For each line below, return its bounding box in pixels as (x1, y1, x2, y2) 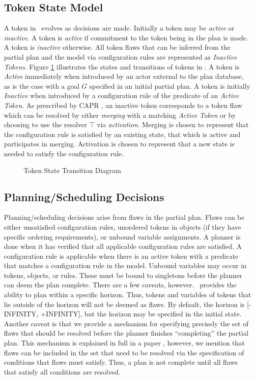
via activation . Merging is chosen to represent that (97, 119, 249, 130)
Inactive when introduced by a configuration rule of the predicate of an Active (4, 90, 239, 101)
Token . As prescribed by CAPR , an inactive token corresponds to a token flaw (4, 100, 242, 110)
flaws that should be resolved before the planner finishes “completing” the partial (4, 328, 249, 338)
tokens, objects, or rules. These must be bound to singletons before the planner (4, 270, 242, 280)
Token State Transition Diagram (24, 165, 121, 175)
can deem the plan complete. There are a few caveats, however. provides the (4, 279, 237, 290)
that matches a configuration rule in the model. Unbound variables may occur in (4, 260, 247, 271)
